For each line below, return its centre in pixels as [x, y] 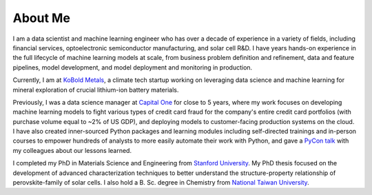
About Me [41, 18]
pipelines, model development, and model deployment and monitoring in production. [133, 67]
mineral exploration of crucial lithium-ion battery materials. [96, 90]
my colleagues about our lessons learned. [72, 150]
